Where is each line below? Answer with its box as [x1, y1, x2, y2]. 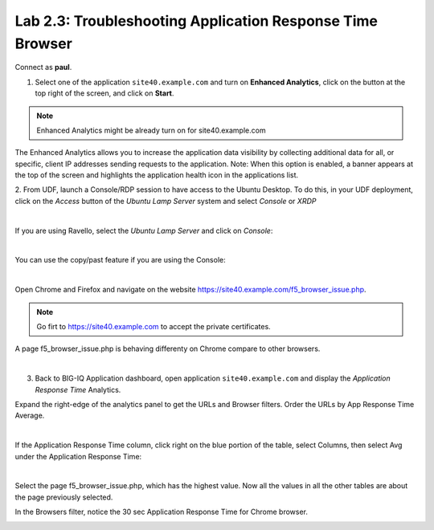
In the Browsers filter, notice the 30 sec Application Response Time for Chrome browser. [14, 507, 309, 517]
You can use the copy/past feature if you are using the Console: [14, 255, 226, 265]
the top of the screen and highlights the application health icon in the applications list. [14, 170, 299, 180]
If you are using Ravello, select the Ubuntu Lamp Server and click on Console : [14, 226, 273, 235]
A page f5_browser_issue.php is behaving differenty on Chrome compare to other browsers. [14, 344, 321, 353]
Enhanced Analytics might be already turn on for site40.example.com [36, 125, 266, 135]
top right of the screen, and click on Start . [35, 88, 174, 98]
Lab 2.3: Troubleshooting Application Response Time [14, 12, 378, 30]
